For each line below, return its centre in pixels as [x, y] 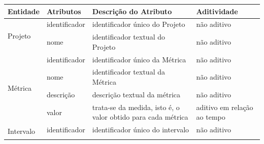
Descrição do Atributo [132, 11]
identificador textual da [128, 72]
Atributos [64, 11]
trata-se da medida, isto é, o [136, 107]
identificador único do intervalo [141, 130]
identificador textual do [128, 37]
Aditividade [217, 11]
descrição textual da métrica [136, 94]
